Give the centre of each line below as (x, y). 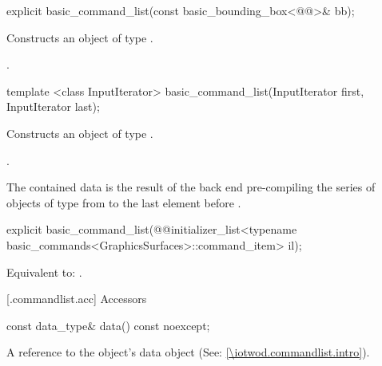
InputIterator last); (53, 106)
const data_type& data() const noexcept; (108, 325)
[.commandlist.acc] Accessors (77, 299)
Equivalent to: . (44, 272)
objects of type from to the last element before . (124, 202)
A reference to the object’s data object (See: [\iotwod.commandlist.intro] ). (188, 352)
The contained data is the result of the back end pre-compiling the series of (191, 187)
